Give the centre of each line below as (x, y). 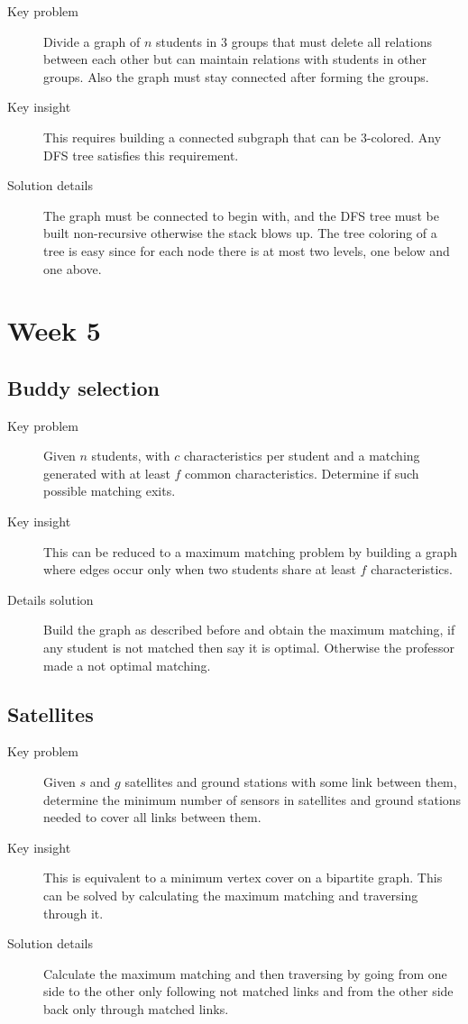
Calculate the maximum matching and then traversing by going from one (245, 973)
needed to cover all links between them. (152, 817)
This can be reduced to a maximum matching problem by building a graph (251, 551)
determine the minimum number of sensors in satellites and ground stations (252, 799)
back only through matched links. (136, 1008)
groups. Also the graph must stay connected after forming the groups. (236, 76)
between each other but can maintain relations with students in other (235, 59)
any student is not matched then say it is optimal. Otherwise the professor (249, 648)
